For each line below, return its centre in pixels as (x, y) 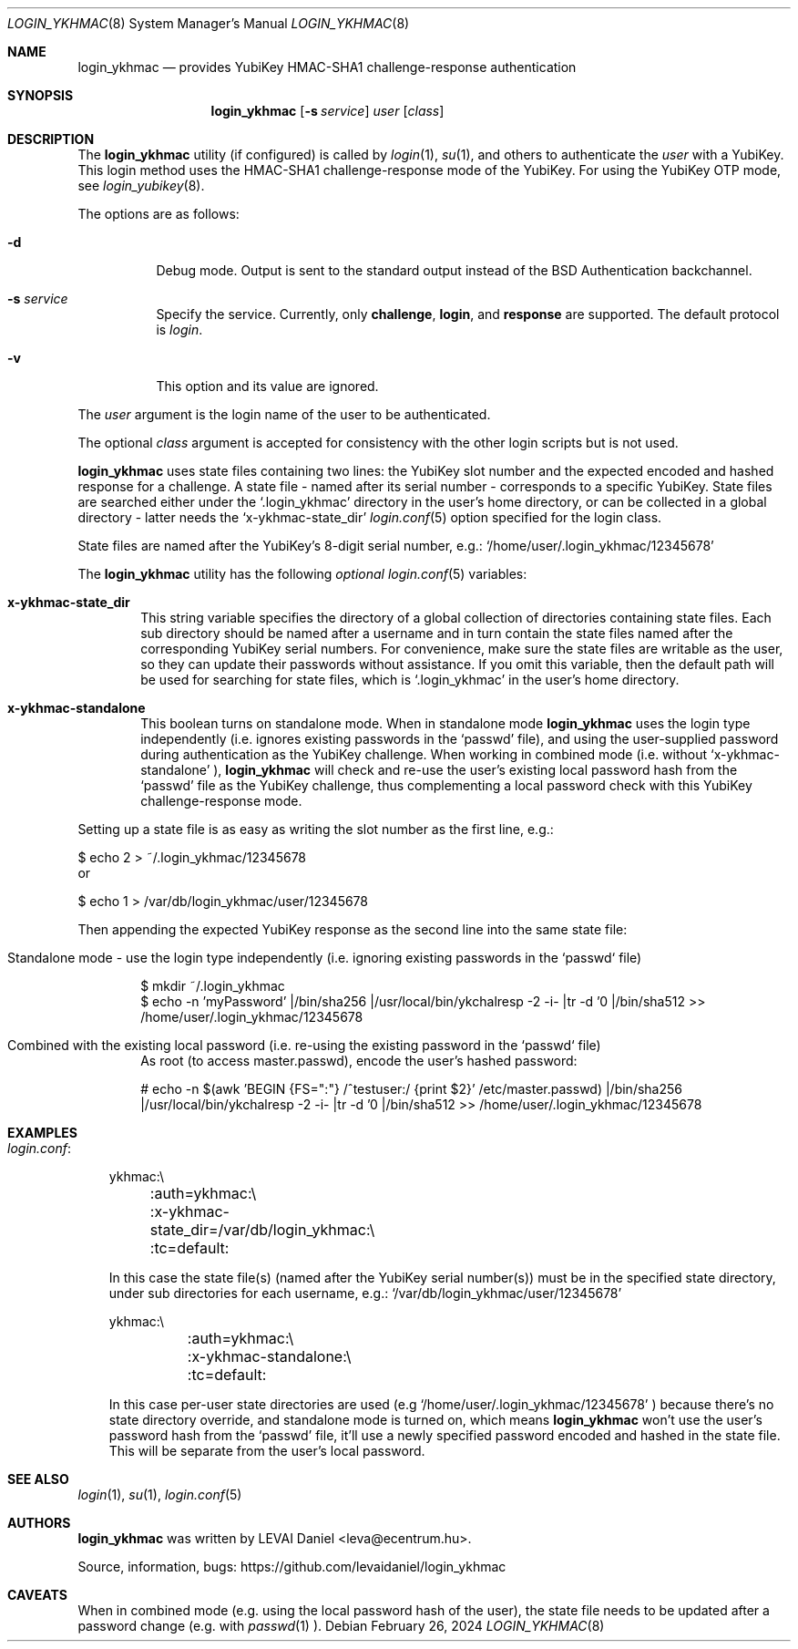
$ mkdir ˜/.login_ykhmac (213, 986)
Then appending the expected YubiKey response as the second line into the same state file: (353, 929)
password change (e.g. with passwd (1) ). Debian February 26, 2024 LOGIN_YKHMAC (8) (341, 1626)
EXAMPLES (42, 1133)
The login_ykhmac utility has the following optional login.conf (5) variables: (302, 574)
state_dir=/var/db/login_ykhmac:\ (262, 1230)
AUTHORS (39, 1523)
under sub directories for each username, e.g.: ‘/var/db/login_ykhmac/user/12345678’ (365, 1293)
